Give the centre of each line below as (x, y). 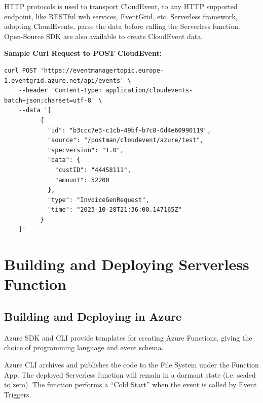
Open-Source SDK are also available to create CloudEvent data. (104, 36)
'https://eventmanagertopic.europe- (102, 70)
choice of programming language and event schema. (84, 347)
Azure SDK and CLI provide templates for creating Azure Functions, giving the (128, 337)
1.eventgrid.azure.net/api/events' (64, 80)
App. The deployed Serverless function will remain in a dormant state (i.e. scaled (130, 374)
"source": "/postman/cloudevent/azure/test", (125, 140)
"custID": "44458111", (93, 170)
